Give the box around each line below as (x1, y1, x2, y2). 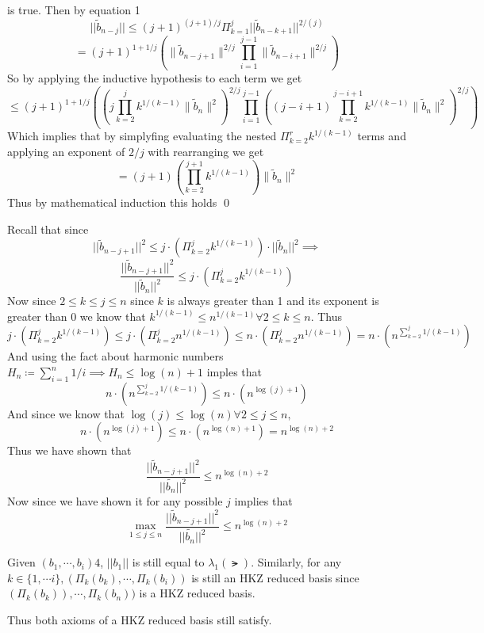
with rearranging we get (148, 143, 264, 160)
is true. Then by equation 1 (7, 2, 140, 17)
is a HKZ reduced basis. (139, 585, 255, 601)
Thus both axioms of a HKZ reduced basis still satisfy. (7, 611, 272, 627)
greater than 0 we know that (7, 307, 146, 324)
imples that (206, 364, 263, 380)
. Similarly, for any (251, 554, 342, 570)
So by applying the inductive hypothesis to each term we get (7, 70, 302, 86)
